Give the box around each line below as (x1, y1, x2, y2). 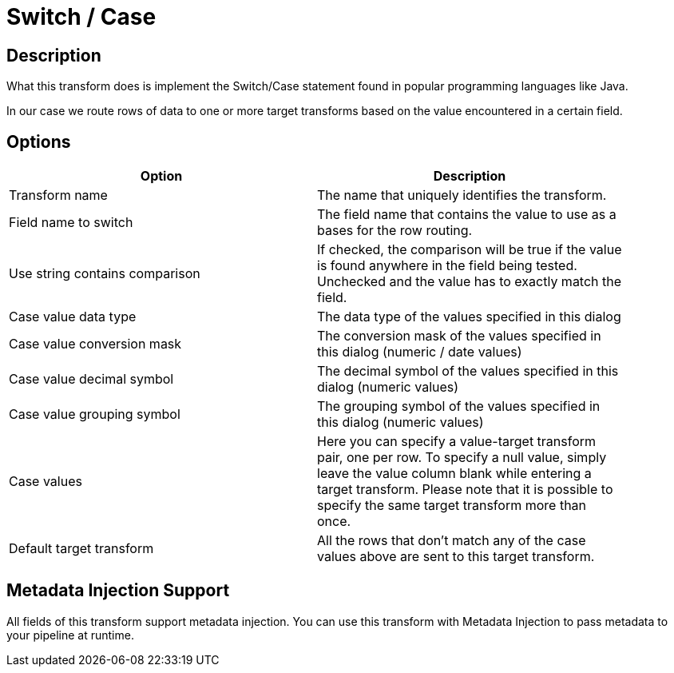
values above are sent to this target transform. (317, 548, 595, 565)
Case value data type (9, 309, 137, 325)
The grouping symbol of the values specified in (317, 398, 601, 415)
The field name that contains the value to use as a (317, 206, 617, 223)
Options (6, 131, 71, 152)
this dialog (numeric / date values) (317, 344, 522, 360)
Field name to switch (9, 214, 133, 231)
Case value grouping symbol (9, 406, 180, 423)
